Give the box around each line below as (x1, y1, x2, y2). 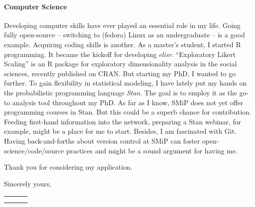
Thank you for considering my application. (4, 162, 132, 172)
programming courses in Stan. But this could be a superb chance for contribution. (4, 107, 252, 117)
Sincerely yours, (4, 178, 52, 188)
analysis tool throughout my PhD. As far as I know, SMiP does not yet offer (12, 97, 244, 107)
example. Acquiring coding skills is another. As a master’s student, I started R (4, 39, 241, 49)
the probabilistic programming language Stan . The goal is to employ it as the (4, 87, 237, 97)
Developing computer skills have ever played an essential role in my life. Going (4, 20, 241, 30)
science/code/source (4, 145, 64, 155)
